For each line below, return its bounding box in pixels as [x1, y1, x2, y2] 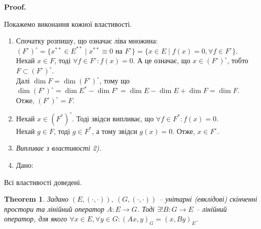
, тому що [99, 75, 130, 85]
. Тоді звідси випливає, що [72, 113, 154, 123]
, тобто [227, 55, 248, 66]
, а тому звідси [92, 125, 137, 136]
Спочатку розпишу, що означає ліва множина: [16, 35, 158, 46]
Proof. [4, 2, 26, 12]
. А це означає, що [133, 55, 191, 66]
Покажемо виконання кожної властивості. [4, 18, 132, 29]
